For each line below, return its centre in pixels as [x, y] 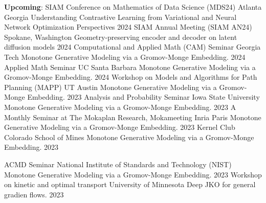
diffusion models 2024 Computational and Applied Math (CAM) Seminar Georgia [132, 47]
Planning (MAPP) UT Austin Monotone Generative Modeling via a [110, 87]
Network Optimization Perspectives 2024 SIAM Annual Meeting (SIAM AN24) [128, 27]
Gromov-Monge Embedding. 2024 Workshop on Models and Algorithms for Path [131, 77]
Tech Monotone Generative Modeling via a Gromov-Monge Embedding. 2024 [125, 57]
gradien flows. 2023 [34, 194]
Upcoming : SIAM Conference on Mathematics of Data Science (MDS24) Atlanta [133, 7]
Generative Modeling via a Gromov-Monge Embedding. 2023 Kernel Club [120, 127]
